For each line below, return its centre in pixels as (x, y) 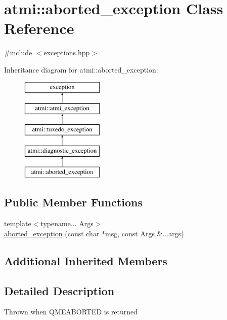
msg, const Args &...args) (145, 233)
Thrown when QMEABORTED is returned (71, 312)
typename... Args (67, 223)
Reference (39, 28)
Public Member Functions (73, 202)
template (18, 223)
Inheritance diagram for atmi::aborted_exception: (81, 69)
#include (18, 52)
